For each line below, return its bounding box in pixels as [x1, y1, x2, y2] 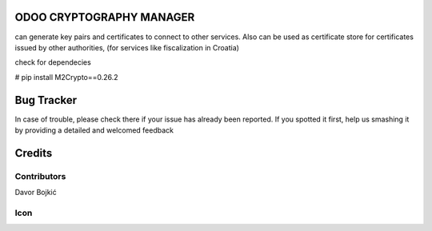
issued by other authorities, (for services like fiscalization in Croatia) [14, 42, 240, 52]
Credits [14, 146, 53, 160]
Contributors [14, 170, 66, 181]
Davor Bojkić [14, 188, 57, 197]
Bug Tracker [14, 93, 78, 107]
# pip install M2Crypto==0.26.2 [14, 72, 119, 82]
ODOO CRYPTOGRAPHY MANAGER [14, 10, 195, 24]
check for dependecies [14, 58, 91, 67]
